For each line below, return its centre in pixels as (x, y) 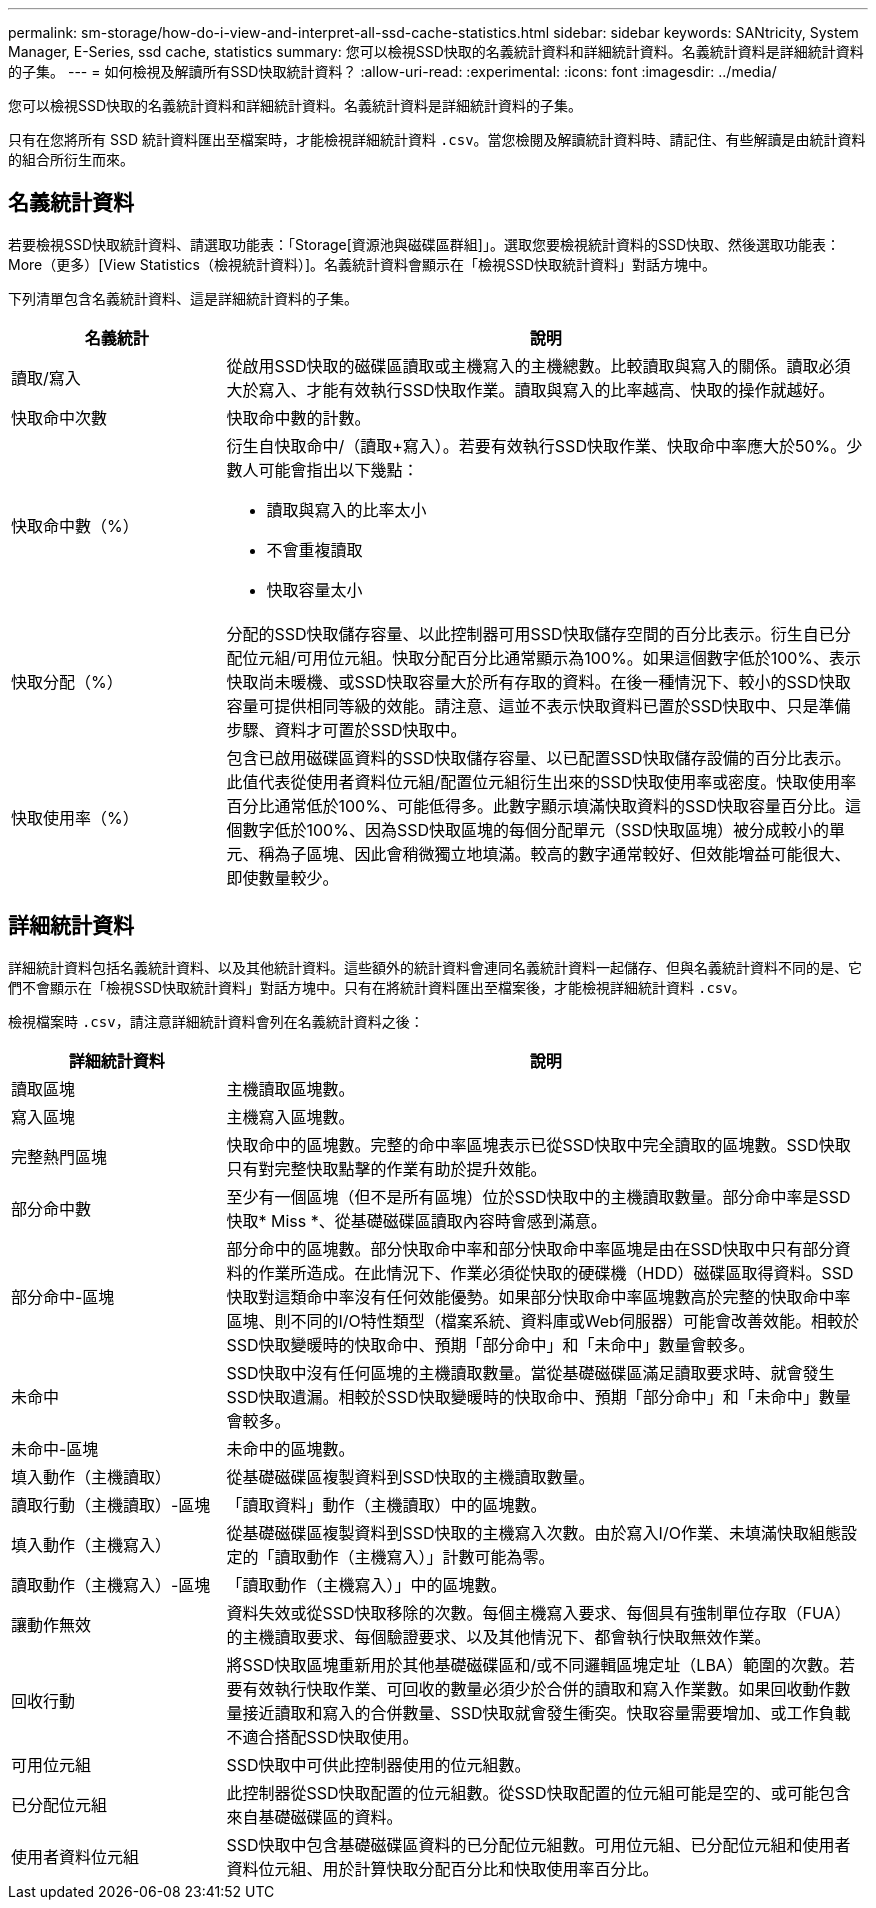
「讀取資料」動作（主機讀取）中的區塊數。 (386, 1504)
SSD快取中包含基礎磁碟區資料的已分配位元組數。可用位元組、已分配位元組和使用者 (538, 1844)
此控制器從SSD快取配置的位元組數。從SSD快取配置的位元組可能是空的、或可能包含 (538, 1792)
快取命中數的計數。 (298, 417)
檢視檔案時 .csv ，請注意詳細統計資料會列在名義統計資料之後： (216, 1021)
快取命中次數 (59, 417)
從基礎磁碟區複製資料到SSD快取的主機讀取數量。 (410, 1476)
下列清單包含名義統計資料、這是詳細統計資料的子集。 (183, 298)
